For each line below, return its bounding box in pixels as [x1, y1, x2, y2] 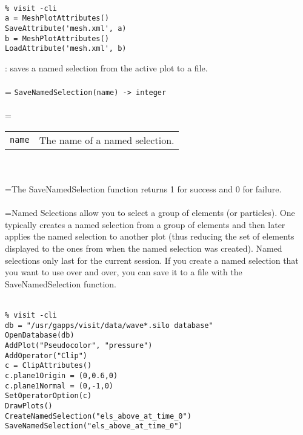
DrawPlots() [5, 401, 53, 410]
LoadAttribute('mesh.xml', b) [5, 44, 127, 53]
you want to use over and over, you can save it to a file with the [5, 266, 242, 278]
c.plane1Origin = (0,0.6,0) [5, 371, 118, 380]
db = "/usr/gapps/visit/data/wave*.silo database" [5, 321, 213, 330]
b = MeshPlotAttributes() [5, 34, 109, 43]
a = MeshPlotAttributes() [5, 14, 109, 23]
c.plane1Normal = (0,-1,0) [5, 381, 113, 390]
